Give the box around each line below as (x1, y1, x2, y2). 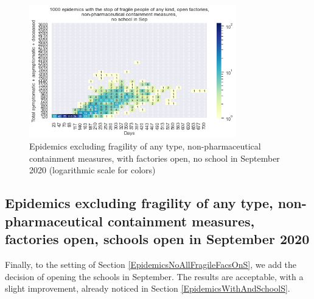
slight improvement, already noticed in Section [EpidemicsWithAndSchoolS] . (5, 282, 290, 295)
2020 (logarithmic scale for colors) (29, 164, 156, 176)
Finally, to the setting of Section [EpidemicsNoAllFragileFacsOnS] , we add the (5, 258, 297, 270)
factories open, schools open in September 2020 (5, 229, 310, 248)
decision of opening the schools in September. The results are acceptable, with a (5, 270, 304, 283)
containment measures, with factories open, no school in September (29, 151, 280, 164)
